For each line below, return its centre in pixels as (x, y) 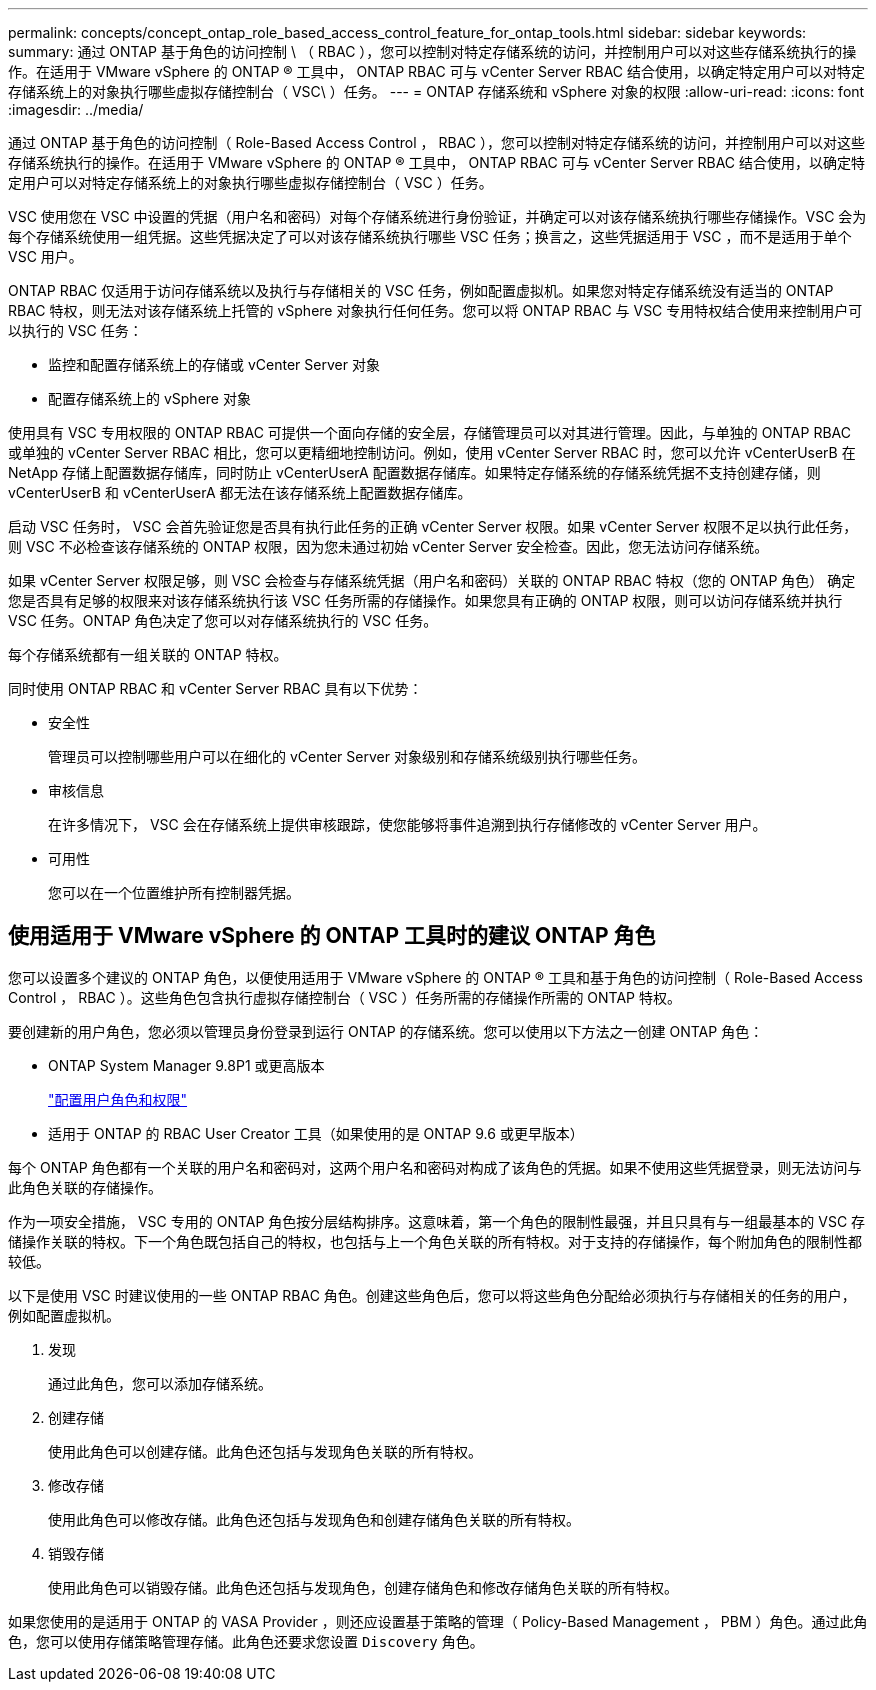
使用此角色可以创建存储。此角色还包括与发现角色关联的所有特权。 (265, 1451)
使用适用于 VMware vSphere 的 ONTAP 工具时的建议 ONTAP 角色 (332, 936)
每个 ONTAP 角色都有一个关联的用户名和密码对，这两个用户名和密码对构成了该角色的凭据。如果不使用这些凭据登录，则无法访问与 (435, 1167)
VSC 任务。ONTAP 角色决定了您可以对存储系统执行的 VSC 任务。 (223, 620)
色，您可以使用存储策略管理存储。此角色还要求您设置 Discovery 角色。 (246, 1641)
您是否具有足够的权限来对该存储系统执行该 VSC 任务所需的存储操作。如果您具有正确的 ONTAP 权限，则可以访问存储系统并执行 (425, 600)
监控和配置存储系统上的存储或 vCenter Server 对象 (214, 364)
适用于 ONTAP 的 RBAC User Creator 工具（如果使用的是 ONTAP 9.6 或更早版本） (316, 1133)
